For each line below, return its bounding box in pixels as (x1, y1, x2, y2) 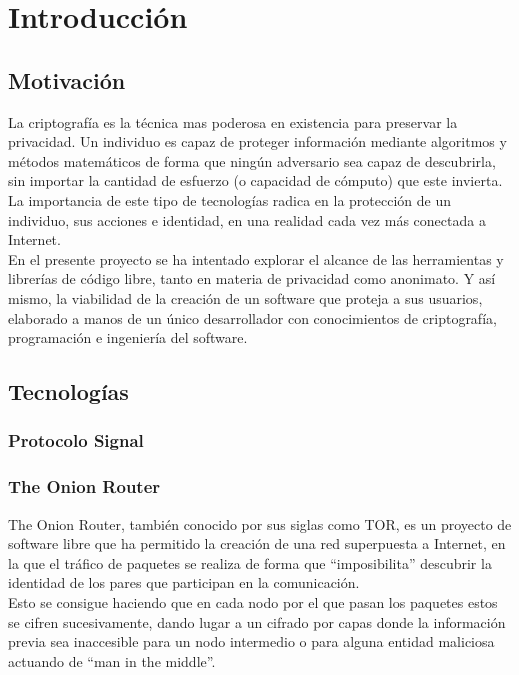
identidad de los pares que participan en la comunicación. (8, 572, 360, 593)
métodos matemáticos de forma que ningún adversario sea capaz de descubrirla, (8, 150, 496, 171)
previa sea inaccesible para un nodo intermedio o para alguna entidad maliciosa (8, 631, 495, 652)
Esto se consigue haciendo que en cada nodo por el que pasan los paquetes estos (8, 591, 498, 612)
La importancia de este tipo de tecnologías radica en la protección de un (8, 189, 452, 210)
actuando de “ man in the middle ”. (8, 650, 216, 671)
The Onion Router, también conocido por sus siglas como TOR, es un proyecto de (8, 513, 512, 534)
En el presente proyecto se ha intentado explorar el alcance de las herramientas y (8, 248, 504, 269)
